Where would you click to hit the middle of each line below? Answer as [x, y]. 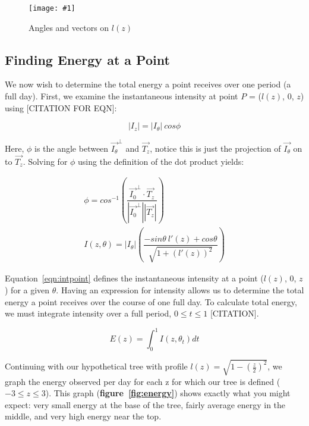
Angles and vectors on [69, 27]
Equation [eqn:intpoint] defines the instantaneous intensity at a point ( [134, 278]
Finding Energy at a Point [87, 59]
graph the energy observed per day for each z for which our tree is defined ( [143, 381]
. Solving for [45, 161]
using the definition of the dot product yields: [161, 161]
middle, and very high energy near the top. [83, 416]
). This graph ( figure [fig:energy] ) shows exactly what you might [168, 393]
